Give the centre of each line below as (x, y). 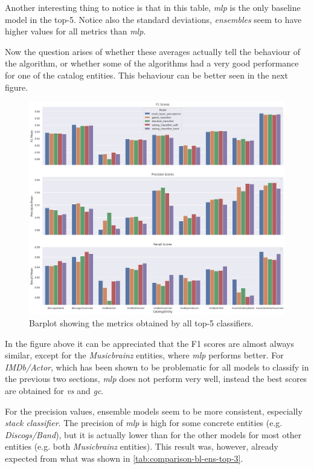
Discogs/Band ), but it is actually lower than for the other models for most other (153, 434)
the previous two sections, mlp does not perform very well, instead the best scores (156, 379)
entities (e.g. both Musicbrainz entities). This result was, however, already (142, 446)
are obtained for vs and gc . (54, 391)
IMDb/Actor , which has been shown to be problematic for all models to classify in (157, 367)
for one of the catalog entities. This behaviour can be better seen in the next (146, 75)
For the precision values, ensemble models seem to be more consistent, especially (154, 411)
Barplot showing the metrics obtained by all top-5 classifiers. (141, 323)
